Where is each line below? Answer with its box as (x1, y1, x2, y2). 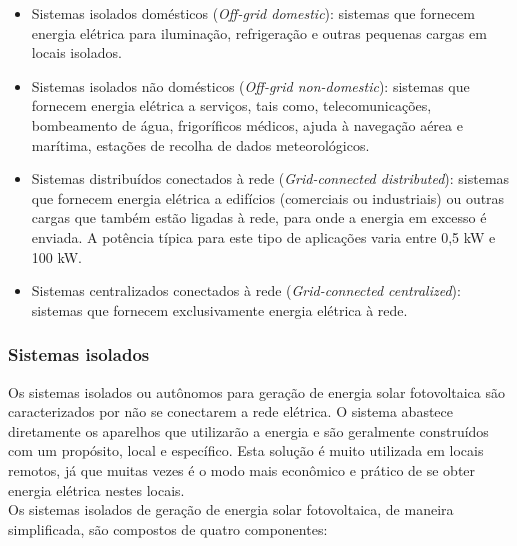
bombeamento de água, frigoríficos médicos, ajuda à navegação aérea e (31, 114, 463, 135)
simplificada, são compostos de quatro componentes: (8, 518, 328, 539)
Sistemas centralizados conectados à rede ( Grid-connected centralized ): (31, 280, 461, 301)
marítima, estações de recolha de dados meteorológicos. (31, 134, 370, 155)
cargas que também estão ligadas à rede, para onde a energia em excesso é (31, 207, 487, 228)
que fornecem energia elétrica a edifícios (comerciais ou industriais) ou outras (31, 187, 505, 208)
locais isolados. (31, 42, 122, 63)
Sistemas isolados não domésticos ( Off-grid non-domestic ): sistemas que (31, 75, 470, 96)
